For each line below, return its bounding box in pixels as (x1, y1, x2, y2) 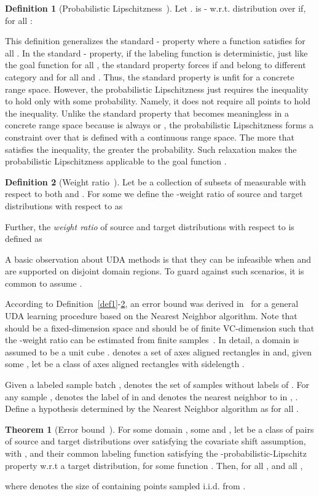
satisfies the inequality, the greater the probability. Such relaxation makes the (5, 142, 297, 155)
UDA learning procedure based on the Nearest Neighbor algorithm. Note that (5, 309, 297, 322)
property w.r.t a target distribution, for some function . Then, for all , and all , (5, 459, 303, 471)
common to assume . (5, 276, 82, 289)
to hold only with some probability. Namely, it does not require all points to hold (5, 95, 311, 107)
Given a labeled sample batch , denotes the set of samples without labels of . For (5, 378, 310, 391)
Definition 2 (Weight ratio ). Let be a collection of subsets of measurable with (5, 175, 306, 188)
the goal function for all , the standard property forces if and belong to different (5, 58, 306, 71)
